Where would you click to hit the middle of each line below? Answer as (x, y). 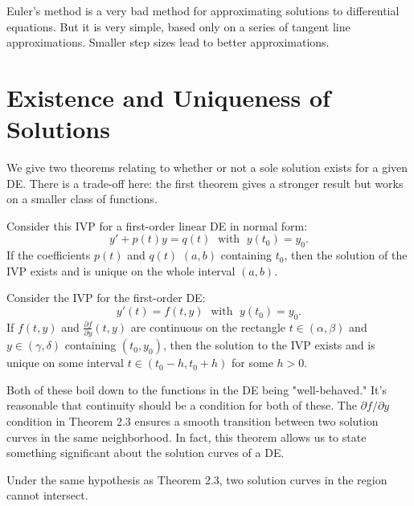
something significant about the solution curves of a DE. (146, 453)
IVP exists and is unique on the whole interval (121, 270)
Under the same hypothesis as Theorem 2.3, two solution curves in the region (197, 479)
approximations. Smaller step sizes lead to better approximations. (168, 42)
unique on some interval (65, 363)
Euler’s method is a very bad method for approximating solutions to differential (203, 10)
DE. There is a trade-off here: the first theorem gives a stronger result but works (205, 183)
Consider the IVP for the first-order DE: (106, 298)
